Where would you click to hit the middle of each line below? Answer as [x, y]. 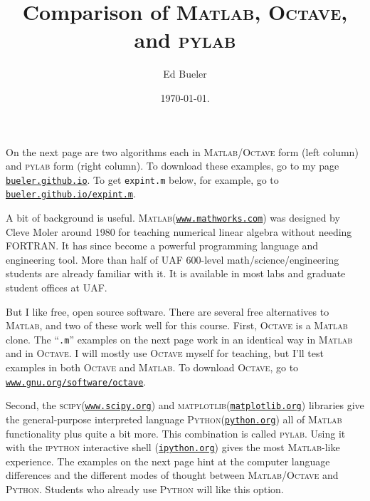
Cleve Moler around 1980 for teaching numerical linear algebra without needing [179, 231]
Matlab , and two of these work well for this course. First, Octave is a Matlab [177, 325]
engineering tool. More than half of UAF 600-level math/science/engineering [173, 259]
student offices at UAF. [57, 288]
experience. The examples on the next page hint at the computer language [168, 461]
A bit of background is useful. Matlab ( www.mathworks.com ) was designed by [173, 217]
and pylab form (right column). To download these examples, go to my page [173, 166]
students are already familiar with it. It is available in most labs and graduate [176, 273]
